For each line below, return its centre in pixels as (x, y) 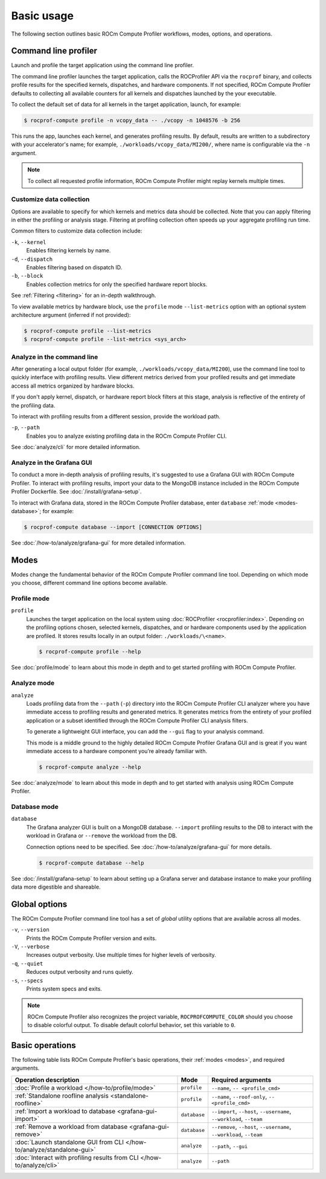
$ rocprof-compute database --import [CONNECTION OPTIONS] (113, 527)
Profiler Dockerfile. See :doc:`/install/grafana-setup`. (76, 491)
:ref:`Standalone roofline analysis (62, 1096)
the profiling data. (33, 405)
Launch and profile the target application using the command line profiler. (103, 65)
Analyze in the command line (55, 357)
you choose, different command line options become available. (89, 583)
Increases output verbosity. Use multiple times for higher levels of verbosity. (121, 955)
